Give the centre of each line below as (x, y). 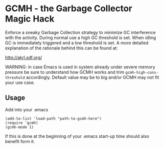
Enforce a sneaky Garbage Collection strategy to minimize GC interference (80, 32)
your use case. (20, 82)
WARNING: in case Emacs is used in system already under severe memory (80, 67)
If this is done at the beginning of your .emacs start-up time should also (77, 136)
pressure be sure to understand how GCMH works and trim (65, 72)
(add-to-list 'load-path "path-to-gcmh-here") (53, 118)
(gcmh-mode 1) (20, 127)
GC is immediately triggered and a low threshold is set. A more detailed (77, 42)
